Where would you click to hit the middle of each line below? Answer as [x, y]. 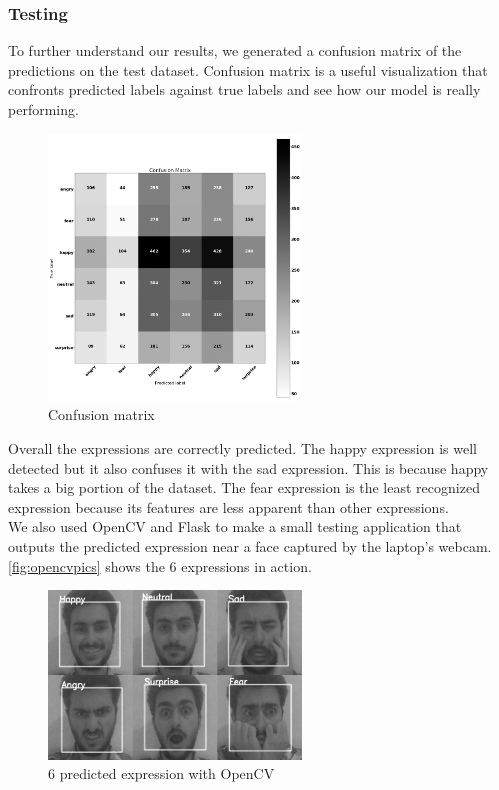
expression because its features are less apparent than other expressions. [228, 506]
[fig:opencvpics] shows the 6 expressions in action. [160, 565]
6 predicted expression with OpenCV [161, 773]
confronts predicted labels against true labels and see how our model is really [244, 89]
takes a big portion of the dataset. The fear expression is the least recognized [244, 487]
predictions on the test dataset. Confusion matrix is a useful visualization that [248, 69]
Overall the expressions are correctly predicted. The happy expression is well [242, 447]
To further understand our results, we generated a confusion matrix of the [235, 50]
